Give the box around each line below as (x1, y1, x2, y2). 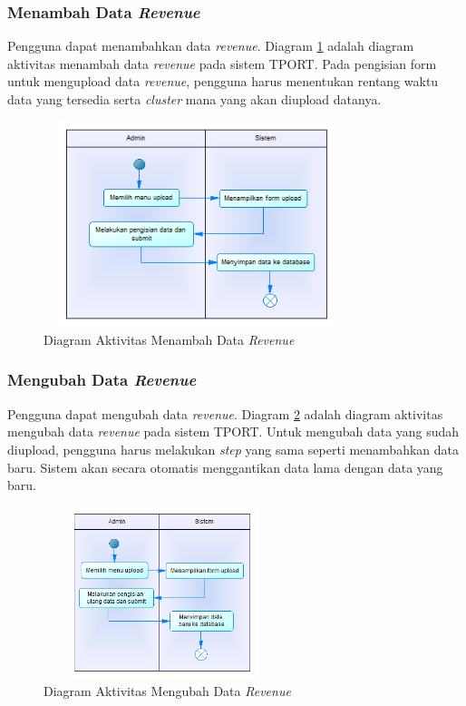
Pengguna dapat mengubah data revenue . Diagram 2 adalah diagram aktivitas (7, 404, 443, 423)
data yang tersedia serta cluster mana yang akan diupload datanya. (7, 90, 382, 108)
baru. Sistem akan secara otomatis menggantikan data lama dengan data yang (7, 457, 443, 476)
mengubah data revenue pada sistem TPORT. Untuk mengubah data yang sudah (7, 422, 460, 441)
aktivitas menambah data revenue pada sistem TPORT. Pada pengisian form (7, 54, 437, 73)
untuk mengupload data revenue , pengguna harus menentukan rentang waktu (7, 72, 439, 91)
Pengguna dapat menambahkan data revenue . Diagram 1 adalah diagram (7, 36, 414, 55)
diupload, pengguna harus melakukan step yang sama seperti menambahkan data (7, 439, 460, 458)
